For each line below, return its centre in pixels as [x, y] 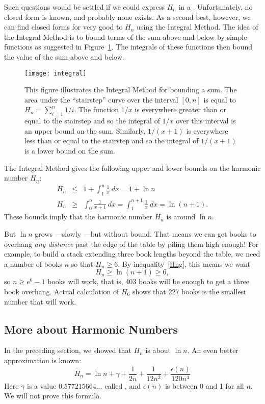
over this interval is [206, 121]
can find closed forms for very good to [63, 27]
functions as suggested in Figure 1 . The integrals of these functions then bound [128, 47]
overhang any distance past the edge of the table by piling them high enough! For [131, 244]
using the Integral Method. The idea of [197, 27]
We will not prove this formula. [53, 396]
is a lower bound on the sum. [70, 150]
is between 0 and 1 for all [204, 385]
